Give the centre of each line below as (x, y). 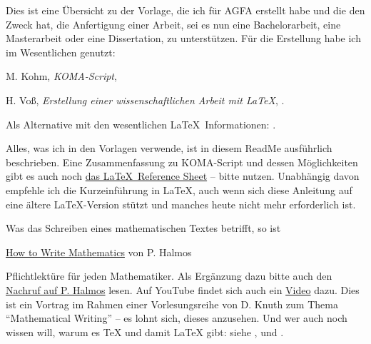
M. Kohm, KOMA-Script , (61, 76)
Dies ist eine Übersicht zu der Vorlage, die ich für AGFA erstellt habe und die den (185, 10)
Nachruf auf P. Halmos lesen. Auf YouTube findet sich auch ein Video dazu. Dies (183, 289)
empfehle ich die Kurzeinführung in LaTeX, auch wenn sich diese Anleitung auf (179, 189)
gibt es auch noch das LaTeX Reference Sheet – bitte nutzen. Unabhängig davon (183, 176)
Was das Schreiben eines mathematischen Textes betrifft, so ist (143, 228)
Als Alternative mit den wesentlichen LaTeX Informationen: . (141, 124)
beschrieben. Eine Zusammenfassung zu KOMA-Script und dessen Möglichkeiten (182, 162)
